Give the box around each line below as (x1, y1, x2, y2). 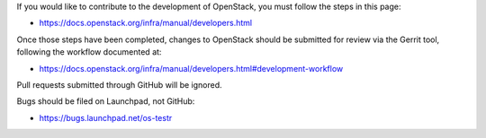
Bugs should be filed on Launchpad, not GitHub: (16, 96, 195, 107)
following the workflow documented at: (16, 47, 162, 57)
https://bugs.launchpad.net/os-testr (39, 112, 173, 123)
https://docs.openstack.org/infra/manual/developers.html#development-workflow (39, 63, 344, 73)
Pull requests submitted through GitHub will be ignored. (16, 79, 222, 90)
